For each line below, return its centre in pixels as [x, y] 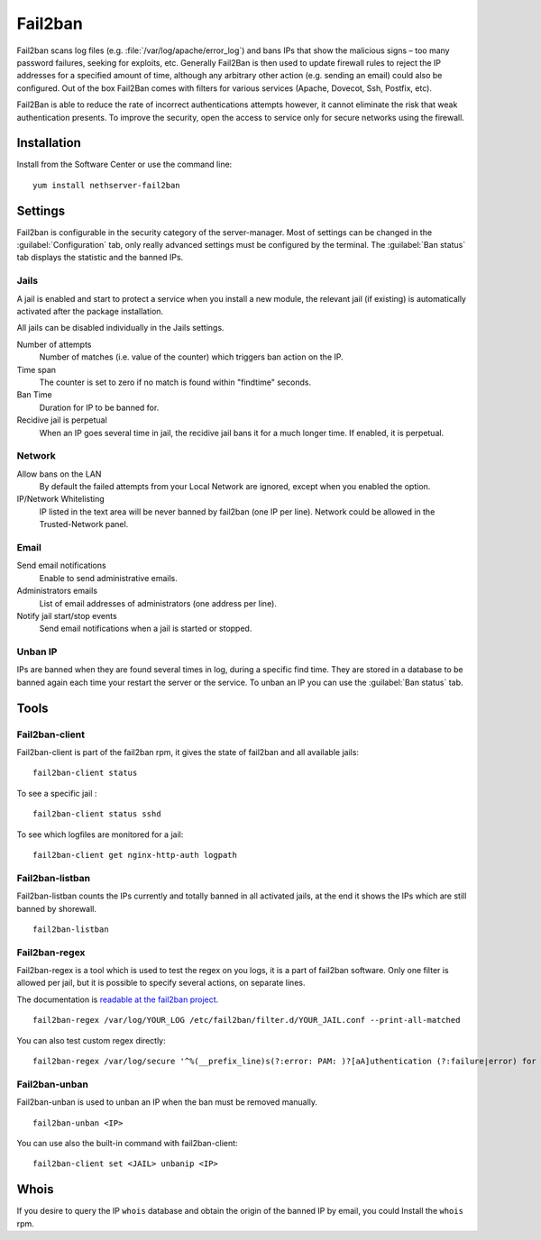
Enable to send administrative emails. [108, 578]
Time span [37, 369]
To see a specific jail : [57, 793]
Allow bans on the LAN [59, 474]
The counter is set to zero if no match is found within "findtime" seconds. [175, 382]
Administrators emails [57, 591]
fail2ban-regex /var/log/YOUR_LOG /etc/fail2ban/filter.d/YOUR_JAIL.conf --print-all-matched [247, 1020]
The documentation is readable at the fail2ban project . [118, 999]
